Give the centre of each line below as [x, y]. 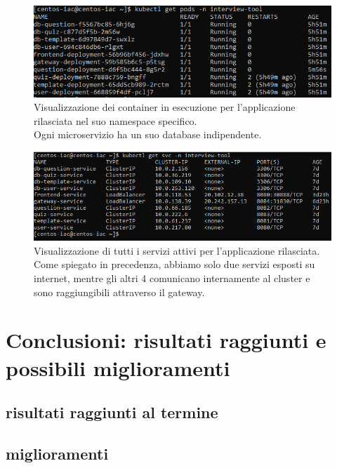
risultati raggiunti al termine [112, 412]
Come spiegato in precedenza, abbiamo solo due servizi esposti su [174, 264]
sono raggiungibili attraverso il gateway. [119, 292]
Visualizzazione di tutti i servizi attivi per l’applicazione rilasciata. [177, 250]
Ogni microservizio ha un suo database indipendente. [148, 134]
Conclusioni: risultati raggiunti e [166, 340]
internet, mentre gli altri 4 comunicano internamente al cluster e [172, 278]
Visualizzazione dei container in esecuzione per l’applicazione [165, 107]
